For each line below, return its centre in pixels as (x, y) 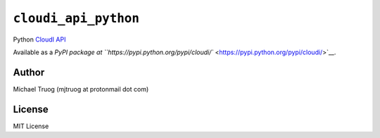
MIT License (31, 126)
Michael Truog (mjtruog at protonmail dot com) (81, 89)
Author (29, 72)
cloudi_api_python (76, 18)
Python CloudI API (39, 39)
